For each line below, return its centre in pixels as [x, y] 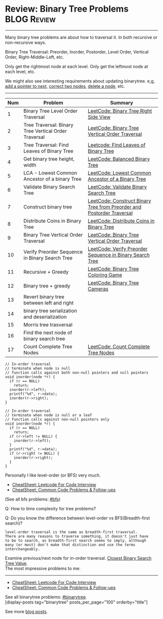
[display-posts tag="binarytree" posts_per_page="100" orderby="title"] [76, 602]
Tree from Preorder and [114, 206]
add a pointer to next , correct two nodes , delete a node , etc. [65, 86]
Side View [99, 117]
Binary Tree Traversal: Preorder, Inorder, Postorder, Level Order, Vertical [77, 52]
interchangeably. [23, 549]
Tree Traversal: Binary [49, 125]
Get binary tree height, [49, 159]
